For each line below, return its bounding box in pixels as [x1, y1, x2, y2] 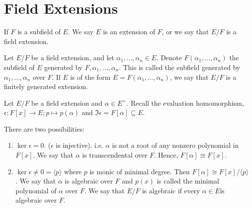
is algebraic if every [142, 185, 200, 195]
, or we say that [162, 26, 209, 37]
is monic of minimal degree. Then [89, 166, 190, 176]
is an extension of [103, 26, 155, 37]
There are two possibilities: [4, 123, 84, 134]
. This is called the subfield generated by [119, 62, 240, 72]
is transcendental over [82, 150, 147, 160]
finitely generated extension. [4, 81, 88, 92]
